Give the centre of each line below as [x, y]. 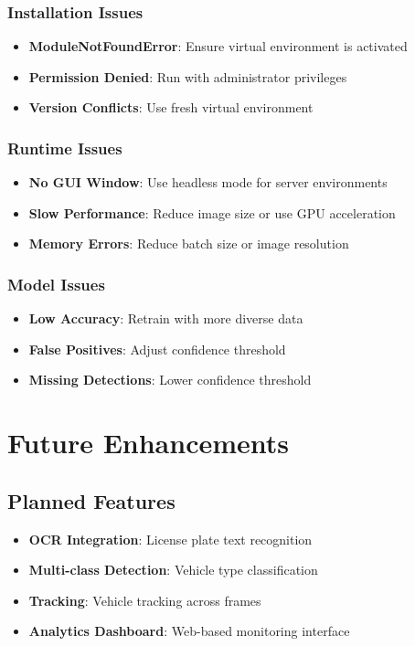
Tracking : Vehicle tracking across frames [145, 600]
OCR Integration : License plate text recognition [170, 539]
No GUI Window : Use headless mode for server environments [208, 182]
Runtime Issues [65, 148]
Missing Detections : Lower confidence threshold [170, 380]
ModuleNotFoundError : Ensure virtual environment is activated [218, 46]
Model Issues [56, 284]
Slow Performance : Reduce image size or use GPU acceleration [212, 212]
